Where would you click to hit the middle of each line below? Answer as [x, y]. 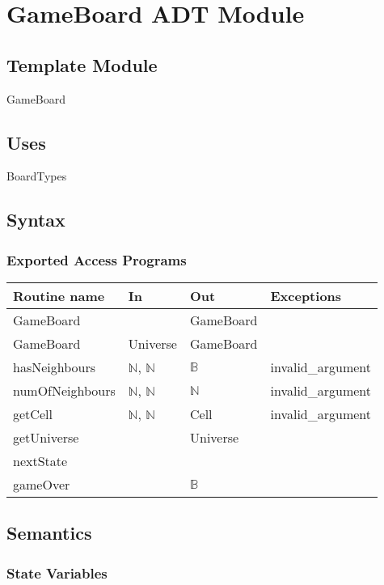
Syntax [36, 220]
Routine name [59, 295]
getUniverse [46, 437]
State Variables [57, 572]
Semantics [49, 533]
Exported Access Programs [97, 259]
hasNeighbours [55, 367]
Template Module [82, 64]
